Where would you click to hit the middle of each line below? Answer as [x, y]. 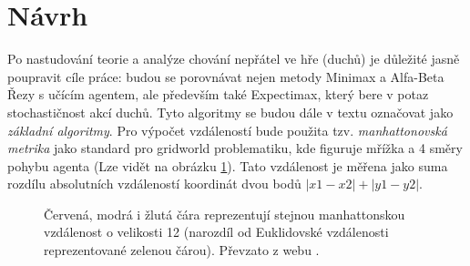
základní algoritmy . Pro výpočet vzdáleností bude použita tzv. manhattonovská [227, 130]
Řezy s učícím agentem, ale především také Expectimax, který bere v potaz [218, 94]
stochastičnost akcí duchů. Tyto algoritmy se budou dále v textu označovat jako [230, 112]
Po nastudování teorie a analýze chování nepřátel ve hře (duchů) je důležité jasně [234, 59]
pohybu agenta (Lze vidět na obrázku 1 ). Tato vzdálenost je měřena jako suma [228, 165]
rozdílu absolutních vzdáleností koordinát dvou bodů [154, 184]
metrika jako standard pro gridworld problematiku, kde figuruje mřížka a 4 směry [235, 148]
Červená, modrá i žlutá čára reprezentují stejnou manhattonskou [225, 214]
